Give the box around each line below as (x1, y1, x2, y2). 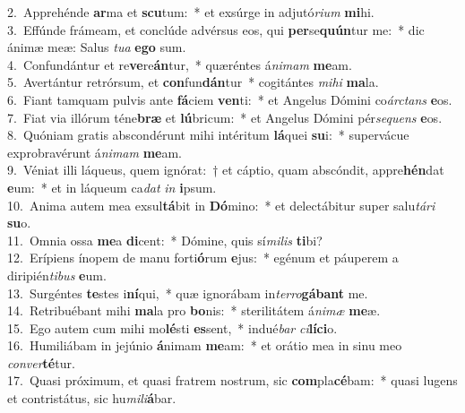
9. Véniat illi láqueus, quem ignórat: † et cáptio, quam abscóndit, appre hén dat (7, 160, 444, 179)
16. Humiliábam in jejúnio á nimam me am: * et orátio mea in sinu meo (7, 336, 402, 355)
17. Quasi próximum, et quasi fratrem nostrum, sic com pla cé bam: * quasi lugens (7, 371, 458, 390)
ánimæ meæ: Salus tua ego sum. (7, 38, 186, 56)
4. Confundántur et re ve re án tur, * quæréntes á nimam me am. (7, 55, 352, 73)
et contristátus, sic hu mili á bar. (7, 389, 177, 408)
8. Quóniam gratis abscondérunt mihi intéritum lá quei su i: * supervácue (7, 125, 409, 144)
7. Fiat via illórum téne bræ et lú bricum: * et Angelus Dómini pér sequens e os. (7, 108, 443, 126)
